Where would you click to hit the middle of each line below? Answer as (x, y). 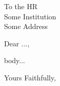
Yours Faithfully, (30, 77)
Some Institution (30, 16)
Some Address (26, 26)
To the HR (21, 6)
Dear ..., (17, 43)
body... (15, 60)
